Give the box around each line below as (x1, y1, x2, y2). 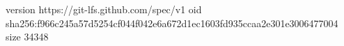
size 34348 (6, 29, 49, 44)
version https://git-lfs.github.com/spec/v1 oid (6, 2, 202, 16)
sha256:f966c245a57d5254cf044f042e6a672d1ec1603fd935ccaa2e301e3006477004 (6, 15, 338, 30)
